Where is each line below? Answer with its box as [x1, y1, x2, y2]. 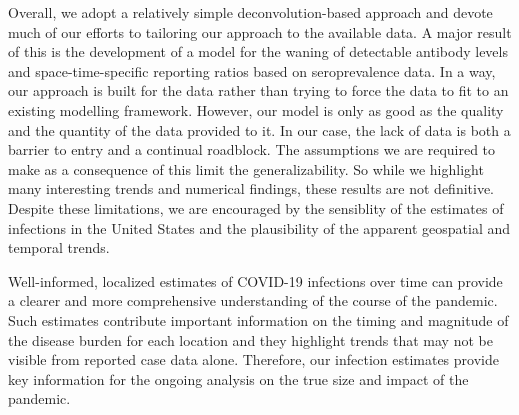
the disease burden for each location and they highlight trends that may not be [8, 329, 493, 350]
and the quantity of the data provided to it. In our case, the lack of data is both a [8, 119, 511, 140]
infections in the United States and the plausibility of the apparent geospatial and [8, 217, 511, 238]
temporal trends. [8, 237, 110, 258]
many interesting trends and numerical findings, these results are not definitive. [8, 178, 495, 199]
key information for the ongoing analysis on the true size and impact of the [8, 368, 469, 389]
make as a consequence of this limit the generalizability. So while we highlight [8, 158, 484, 179]
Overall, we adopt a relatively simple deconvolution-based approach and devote [8, 2, 493, 22]
